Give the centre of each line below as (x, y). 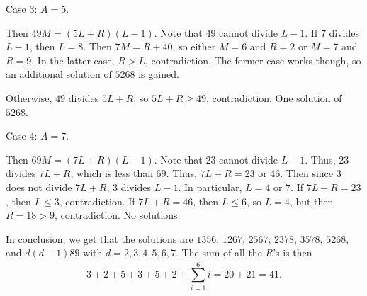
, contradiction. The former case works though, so (253, 60)
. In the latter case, (73, 60)
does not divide (39, 187)
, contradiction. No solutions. (117, 215)
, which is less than (112, 173)
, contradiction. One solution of (274, 97)
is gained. (159, 74)
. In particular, (210, 187)
